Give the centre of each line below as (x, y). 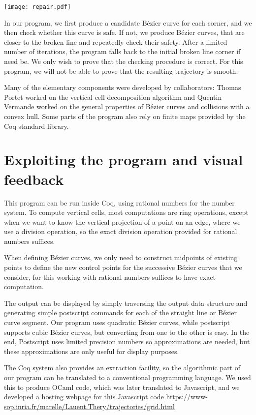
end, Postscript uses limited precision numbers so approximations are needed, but (127, 341)
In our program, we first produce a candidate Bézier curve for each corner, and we (128, 22)
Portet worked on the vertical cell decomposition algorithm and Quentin (113, 97)
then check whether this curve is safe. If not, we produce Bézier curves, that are (124, 32)
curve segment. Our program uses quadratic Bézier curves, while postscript (117, 322)
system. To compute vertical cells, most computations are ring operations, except (126, 212)
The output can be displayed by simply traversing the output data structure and (126, 303)
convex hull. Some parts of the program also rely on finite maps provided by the (125, 116)
